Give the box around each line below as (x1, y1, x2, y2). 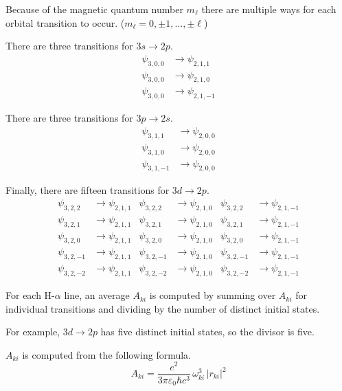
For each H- (5, 288, 55, 302)
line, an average (64, 288, 130, 302)
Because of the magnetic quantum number (5, 2, 183, 16)
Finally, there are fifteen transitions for (5, 183, 170, 197)
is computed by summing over (149, 288, 276, 302)
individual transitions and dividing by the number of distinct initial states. (5, 301, 320, 315)
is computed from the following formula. (22, 347, 192, 361)
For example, (5, 324, 60, 339)
